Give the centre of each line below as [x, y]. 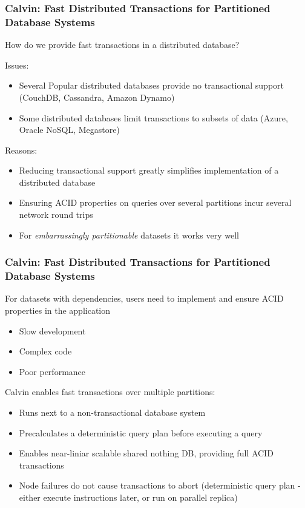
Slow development [52, 330]
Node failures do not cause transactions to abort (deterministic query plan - [160, 485]
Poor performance [52, 371]
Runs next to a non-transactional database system [112, 412]
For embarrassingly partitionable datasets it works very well [129, 235]
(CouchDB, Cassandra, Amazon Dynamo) [97, 97]
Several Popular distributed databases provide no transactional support [152, 85]
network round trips [56, 215]
